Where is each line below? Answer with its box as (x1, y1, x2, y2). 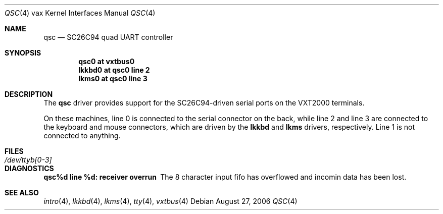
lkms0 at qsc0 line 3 (78, 74, 147, 83)
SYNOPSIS (5, 48, 41, 57)
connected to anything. (43, 131, 121, 140)
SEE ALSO (5, 188, 39, 197)
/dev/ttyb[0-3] (5, 155, 52, 164)
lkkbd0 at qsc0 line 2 (78, 66, 150, 74)
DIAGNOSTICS (5, 164, 54, 173)
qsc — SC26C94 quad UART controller (43, 33, 173, 41)
